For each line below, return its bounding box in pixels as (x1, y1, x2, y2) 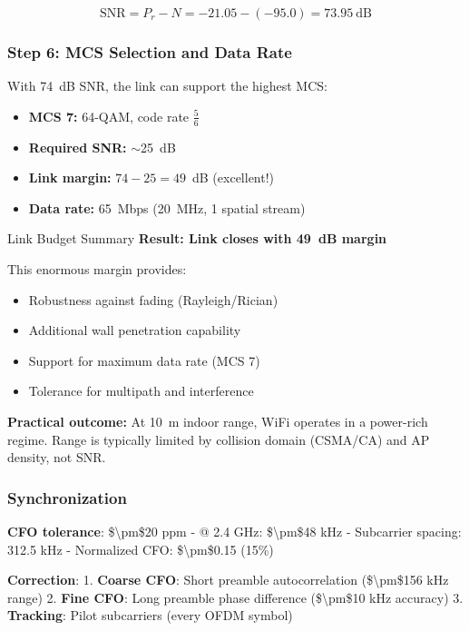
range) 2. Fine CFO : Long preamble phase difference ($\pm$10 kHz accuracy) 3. (7, 587, 464, 606)
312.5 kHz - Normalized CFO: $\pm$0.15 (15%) (7, 539, 274, 558)
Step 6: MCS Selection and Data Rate (7, 40, 292, 63)
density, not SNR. (7, 448, 106, 467)
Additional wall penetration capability (28, 320, 241, 340)
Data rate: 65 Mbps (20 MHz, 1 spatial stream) (28, 198, 306, 217)
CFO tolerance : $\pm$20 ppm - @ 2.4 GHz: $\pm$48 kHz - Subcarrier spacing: (7, 521, 462, 540)
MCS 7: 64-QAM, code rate (28, 106, 190, 125)
